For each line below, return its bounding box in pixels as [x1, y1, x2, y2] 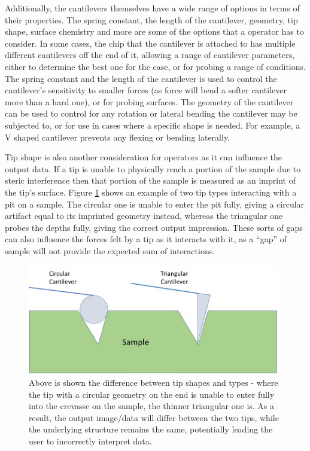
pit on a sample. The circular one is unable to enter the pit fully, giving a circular [5, 197, 305, 210]
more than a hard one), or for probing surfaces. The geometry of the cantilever [5, 95, 294, 108]
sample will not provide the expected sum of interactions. [5, 244, 215, 257]
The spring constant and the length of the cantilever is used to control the [5, 72, 277, 84]
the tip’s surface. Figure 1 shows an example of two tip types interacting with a [5, 185, 297, 198]
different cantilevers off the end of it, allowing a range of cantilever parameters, [5, 48, 295, 61]
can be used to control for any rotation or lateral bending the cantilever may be [5, 107, 297, 120]
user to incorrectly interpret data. [29, 434, 152, 447]
